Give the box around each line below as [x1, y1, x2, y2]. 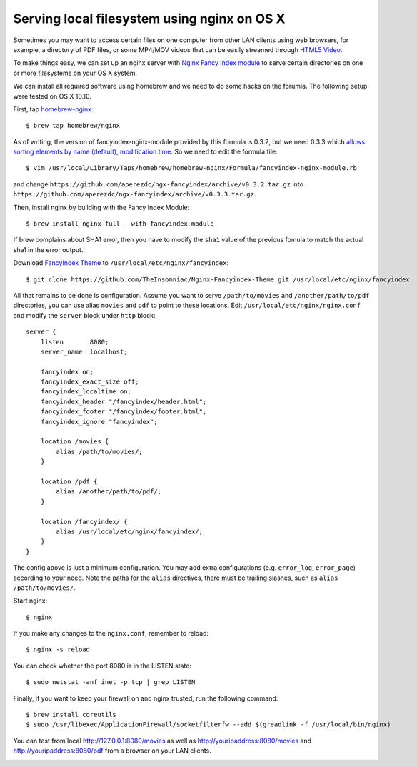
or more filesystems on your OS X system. [13, 69, 138, 77]
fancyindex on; [40, 368, 94, 376]
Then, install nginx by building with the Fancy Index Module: [13, 203, 190, 211]
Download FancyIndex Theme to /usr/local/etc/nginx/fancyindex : [13, 259, 228, 267]
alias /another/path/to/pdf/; [56, 488, 162, 496]
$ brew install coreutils [26, 711, 117, 719]
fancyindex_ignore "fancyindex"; [40, 418, 159, 426]
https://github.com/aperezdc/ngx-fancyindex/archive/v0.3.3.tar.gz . [13, 190, 256, 199]
